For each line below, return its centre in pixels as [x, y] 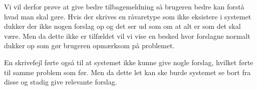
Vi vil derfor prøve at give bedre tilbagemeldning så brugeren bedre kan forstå [124, 6]
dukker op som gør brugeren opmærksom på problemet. [89, 45]
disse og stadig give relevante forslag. [61, 82]
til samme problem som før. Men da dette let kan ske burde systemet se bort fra [127, 72]
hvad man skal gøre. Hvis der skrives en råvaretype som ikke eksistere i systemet [128, 16]
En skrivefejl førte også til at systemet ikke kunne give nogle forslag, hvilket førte [129, 62]
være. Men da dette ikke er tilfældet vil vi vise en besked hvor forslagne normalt [127, 36]
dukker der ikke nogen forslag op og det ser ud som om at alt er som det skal [122, 26]
